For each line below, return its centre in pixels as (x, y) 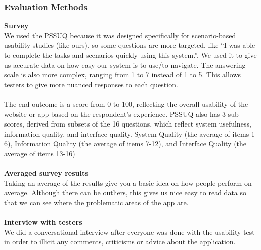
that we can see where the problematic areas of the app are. (96, 202)
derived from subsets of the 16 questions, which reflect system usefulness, (139, 124)
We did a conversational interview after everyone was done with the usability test (129, 232)
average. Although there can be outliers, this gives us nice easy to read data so (125, 193)
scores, (14, 124)
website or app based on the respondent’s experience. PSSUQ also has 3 (115, 114)
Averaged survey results (46, 173)
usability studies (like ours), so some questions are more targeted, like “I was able (130, 45)
